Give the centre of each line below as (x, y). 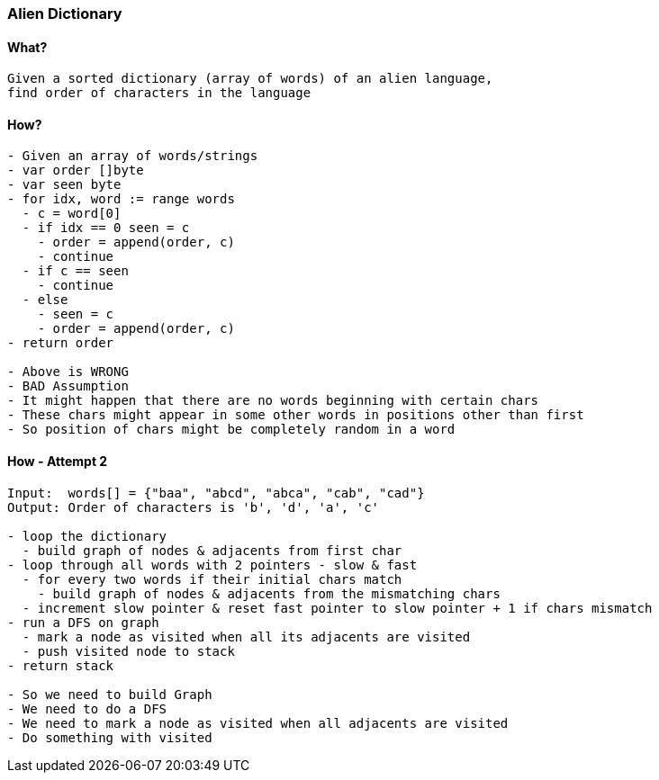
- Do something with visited (110, 737)
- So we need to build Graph (110, 694)
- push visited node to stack (128, 651)
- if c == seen (75, 271)
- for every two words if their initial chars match (212, 579)
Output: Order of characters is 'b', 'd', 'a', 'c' (194, 507)
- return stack (61, 665)
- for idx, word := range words (121, 199)
